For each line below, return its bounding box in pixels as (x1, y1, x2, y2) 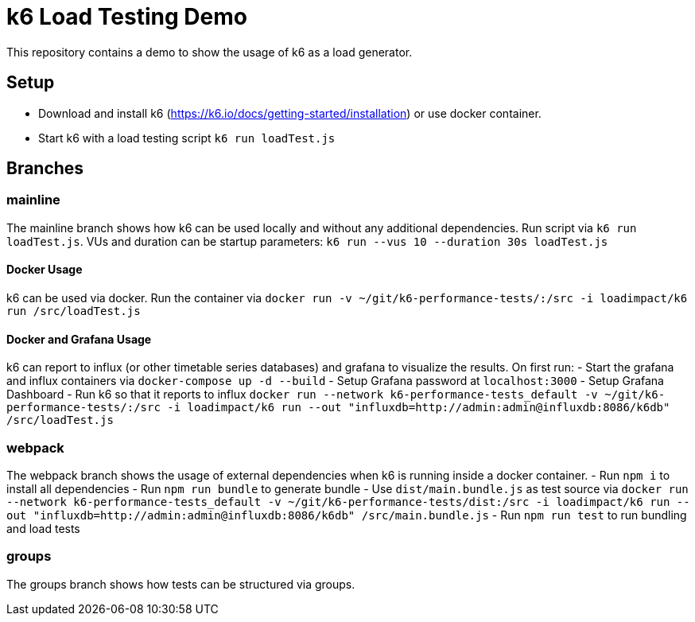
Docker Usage (6, 262, 83, 277)
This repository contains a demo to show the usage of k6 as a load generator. (6, 45, 413, 59)
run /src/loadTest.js (6, 305, 141, 318)
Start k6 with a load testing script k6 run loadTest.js (38, 130, 336, 145)
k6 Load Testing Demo (6, 3, 247, 30)
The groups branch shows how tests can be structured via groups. (6, 577, 355, 591)
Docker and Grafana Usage (6, 332, 152, 346)
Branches (6, 158, 84, 179)
